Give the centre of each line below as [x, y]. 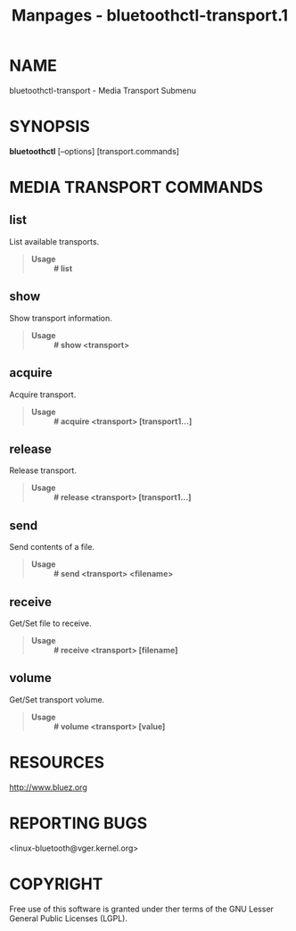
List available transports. [54, 241]
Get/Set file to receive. [50, 623]
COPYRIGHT [56, 884]
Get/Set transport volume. [57, 699]
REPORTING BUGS [78, 823]
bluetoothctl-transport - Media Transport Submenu [103, 90]
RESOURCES [57, 762]
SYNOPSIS [50, 127]
